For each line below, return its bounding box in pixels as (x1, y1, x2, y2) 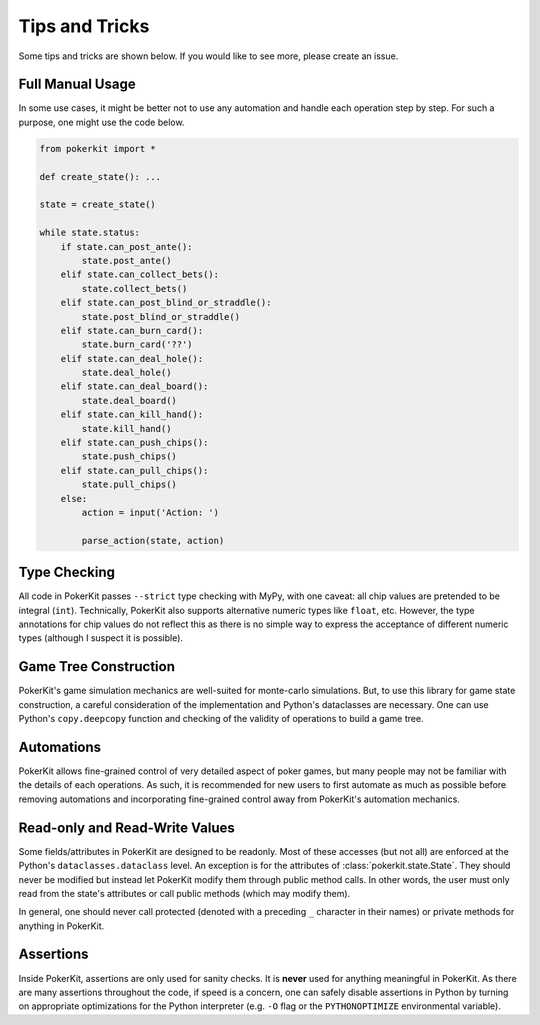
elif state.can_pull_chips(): (60, 465, 209, 476)
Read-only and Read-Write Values (18, 819, 235, 836)
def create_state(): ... (39, 171, 162, 182)
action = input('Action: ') (81, 506, 220, 518)
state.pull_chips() (81, 479, 177, 490)
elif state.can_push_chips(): (60, 437, 209, 449)
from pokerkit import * (39, 143, 157, 154)
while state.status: (39, 227, 140, 239)
